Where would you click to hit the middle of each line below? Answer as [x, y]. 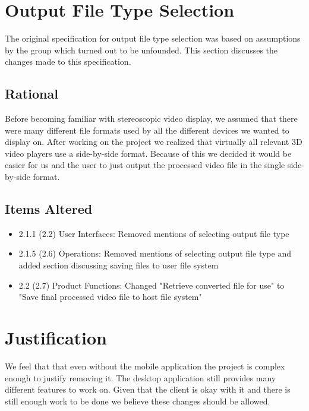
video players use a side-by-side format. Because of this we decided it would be [148, 153]
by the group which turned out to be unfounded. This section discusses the [141, 50]
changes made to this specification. [68, 61]
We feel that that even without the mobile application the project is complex [145, 366]
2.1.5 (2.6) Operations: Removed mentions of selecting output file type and [155, 253]
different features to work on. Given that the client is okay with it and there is [148, 389]
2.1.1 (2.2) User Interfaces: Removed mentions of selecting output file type [154, 233]
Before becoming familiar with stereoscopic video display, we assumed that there [151, 118]
